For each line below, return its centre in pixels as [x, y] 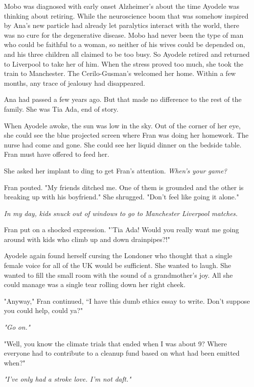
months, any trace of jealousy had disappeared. [75, 83]
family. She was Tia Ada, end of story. [61, 109]
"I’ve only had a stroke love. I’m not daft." [68, 379]
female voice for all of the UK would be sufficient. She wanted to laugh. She [118, 265]
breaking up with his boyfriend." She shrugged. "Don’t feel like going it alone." [122, 197]
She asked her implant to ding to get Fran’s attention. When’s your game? [115, 170]
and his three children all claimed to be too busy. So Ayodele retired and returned [127, 54]
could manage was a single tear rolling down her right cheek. [95, 284]
